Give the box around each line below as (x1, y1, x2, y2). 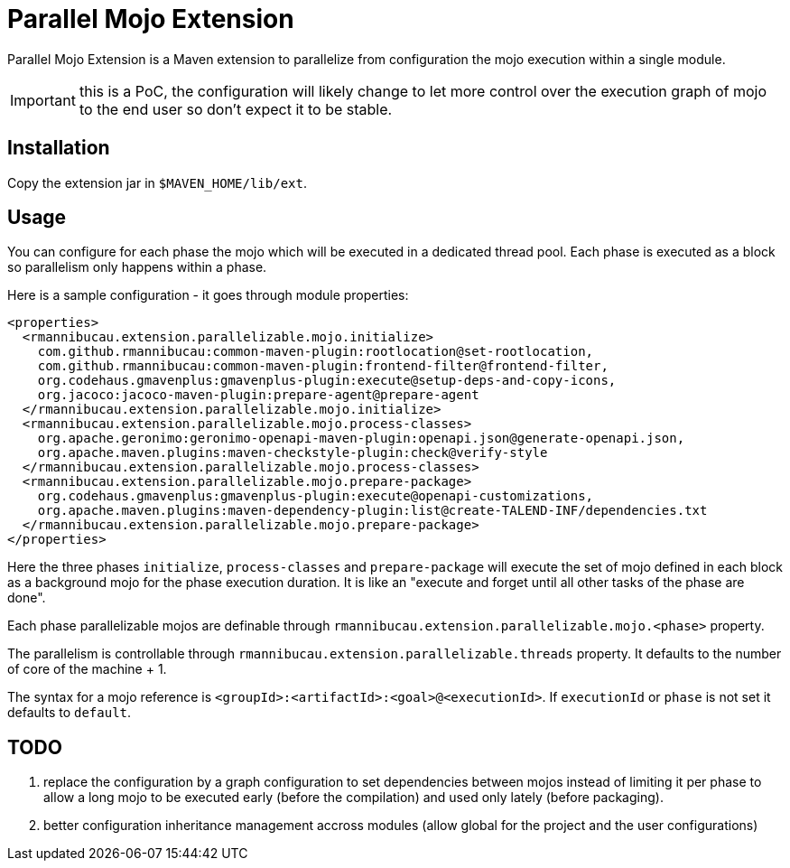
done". (7, 590, 46, 606)
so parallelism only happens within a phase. (7, 259, 267, 275)
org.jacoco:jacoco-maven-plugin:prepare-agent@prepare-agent (37, 387, 479, 403)
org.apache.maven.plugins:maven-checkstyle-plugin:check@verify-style (37, 445, 548, 461)
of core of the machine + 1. (7, 661, 167, 677)
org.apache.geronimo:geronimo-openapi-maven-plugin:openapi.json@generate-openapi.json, (37, 431, 685, 446)
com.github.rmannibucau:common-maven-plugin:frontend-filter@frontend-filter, (37, 359, 609, 374)
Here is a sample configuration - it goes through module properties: (7, 287, 409, 303)
